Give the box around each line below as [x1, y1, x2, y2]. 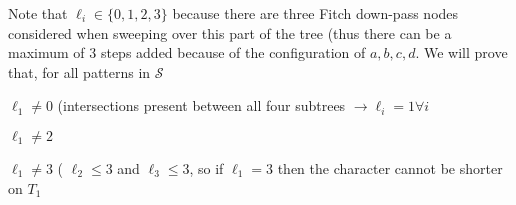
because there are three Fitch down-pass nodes [172, 3, 459, 23]
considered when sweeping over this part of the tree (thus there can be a [8, 22, 452, 43]
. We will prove [415, 42, 508, 63]
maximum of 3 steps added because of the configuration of [8, 42, 366, 63]
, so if [189, 157, 224, 178]
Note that [8, 3, 68, 23]
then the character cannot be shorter [277, 157, 503, 178]
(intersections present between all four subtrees [57, 95, 346, 116]
